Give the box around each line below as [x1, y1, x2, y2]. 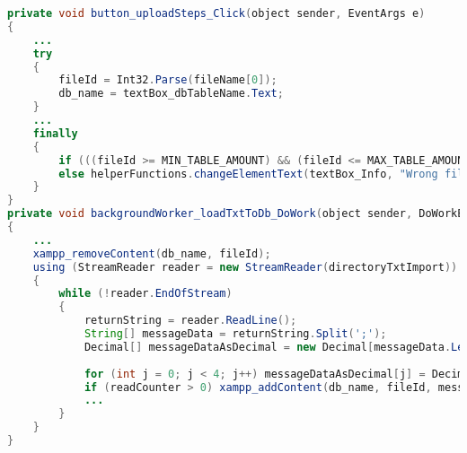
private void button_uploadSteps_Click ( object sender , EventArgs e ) [7, 7, 426, 20]
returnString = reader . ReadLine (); [84, 314, 297, 327]
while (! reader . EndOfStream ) [58, 287, 233, 301]
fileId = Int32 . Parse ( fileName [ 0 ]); [58, 74, 278, 87]
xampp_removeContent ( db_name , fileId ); [32, 247, 271, 260]
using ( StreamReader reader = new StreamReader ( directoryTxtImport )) [32, 260, 458, 274]
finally [32, 126, 78, 140]
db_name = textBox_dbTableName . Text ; [58, 87, 284, 100]
